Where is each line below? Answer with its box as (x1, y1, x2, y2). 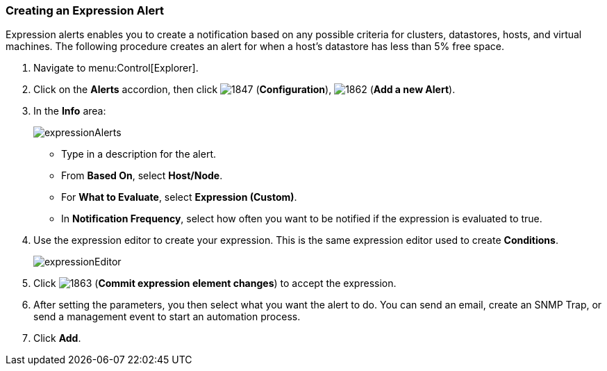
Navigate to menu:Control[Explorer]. (33, 62, 199, 74)
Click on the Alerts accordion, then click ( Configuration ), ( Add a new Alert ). (33, 83, 456, 96)
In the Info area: (33, 105, 106, 117)
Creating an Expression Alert (6, 3, 165, 17)
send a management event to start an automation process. (33, 311, 301, 323)
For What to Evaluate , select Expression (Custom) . (61, 191, 297, 204)
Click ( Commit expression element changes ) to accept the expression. (33, 277, 397, 290)
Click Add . (33, 332, 81, 345)
